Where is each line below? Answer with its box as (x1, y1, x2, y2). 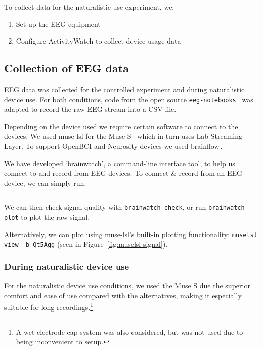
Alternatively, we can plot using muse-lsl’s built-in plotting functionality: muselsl (4, 228, 257, 239)
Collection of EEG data (4, 60, 129, 76)
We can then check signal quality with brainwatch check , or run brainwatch (4, 202, 245, 212)
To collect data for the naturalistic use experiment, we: (4, 2, 174, 12)
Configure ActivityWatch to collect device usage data (16, 35, 181, 46)
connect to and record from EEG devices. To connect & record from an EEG (4, 168, 243, 178)
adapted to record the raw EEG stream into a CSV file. (4, 104, 177, 114)
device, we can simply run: (4, 177, 86, 188)
